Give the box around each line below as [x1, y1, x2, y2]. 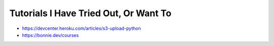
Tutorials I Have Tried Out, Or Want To [9, 8, 172, 19]
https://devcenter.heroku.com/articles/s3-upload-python [22, 25, 141, 31]
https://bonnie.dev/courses [22, 32, 79, 38]
